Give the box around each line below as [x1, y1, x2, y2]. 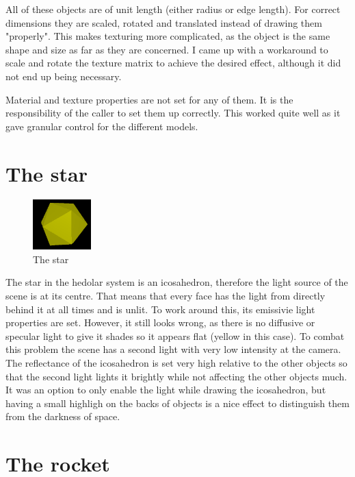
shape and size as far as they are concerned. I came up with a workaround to [5, 42, 328, 56]
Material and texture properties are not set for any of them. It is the [5, 92, 293, 106]
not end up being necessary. [5, 69, 122, 83]
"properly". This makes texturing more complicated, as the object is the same [5, 29, 330, 43]
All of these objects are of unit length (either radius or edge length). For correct [5, 2, 341, 16]
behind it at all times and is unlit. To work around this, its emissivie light [5, 302, 315, 316]
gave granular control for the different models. [5, 119, 198, 133]
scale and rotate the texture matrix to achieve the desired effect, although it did [5, 56, 341, 70]
